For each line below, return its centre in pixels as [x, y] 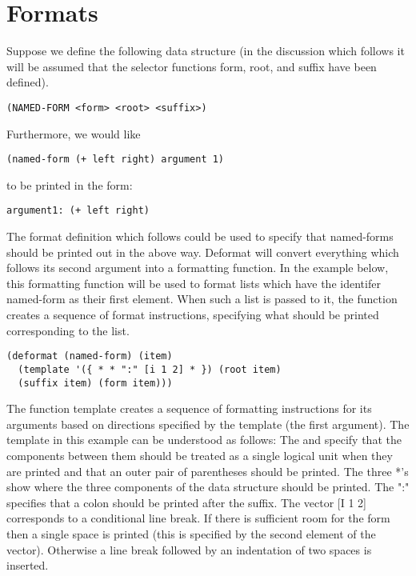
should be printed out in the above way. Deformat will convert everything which [203, 252]
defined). [28, 82]
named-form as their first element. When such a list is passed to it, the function [202, 299]
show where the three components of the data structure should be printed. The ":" [208, 487]
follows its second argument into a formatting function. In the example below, [198, 268]
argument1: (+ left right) [78, 211]
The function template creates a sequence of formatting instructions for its [189, 408]
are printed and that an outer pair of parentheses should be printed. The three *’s [208, 471]
